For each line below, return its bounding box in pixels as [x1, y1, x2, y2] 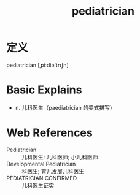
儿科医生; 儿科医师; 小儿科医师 [21, 153, 98, 161]
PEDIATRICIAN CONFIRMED [6, 174, 77, 182]
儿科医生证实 [21, 182, 54, 189]
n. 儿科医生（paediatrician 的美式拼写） [15, 104, 115, 111]
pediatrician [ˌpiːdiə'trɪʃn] [6, 61, 69, 69]
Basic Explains [6, 83, 82, 97]
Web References [6, 126, 93, 140]
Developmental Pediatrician [6, 160, 76, 167]
